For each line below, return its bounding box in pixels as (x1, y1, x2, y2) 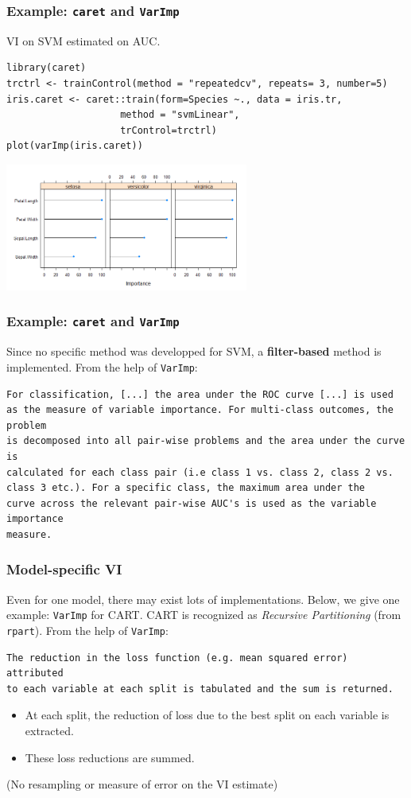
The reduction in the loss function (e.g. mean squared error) (6, 652, 348, 664)
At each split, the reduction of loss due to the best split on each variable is (25, 707, 390, 723)
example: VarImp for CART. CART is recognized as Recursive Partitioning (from (6, 606, 401, 623)
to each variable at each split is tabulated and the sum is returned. (6, 683, 394, 695)
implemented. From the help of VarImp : (6, 358, 198, 375)
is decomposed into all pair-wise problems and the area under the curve (6, 435, 405, 447)
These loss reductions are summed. (25, 749, 195, 765)
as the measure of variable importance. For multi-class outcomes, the (6, 404, 394, 416)
